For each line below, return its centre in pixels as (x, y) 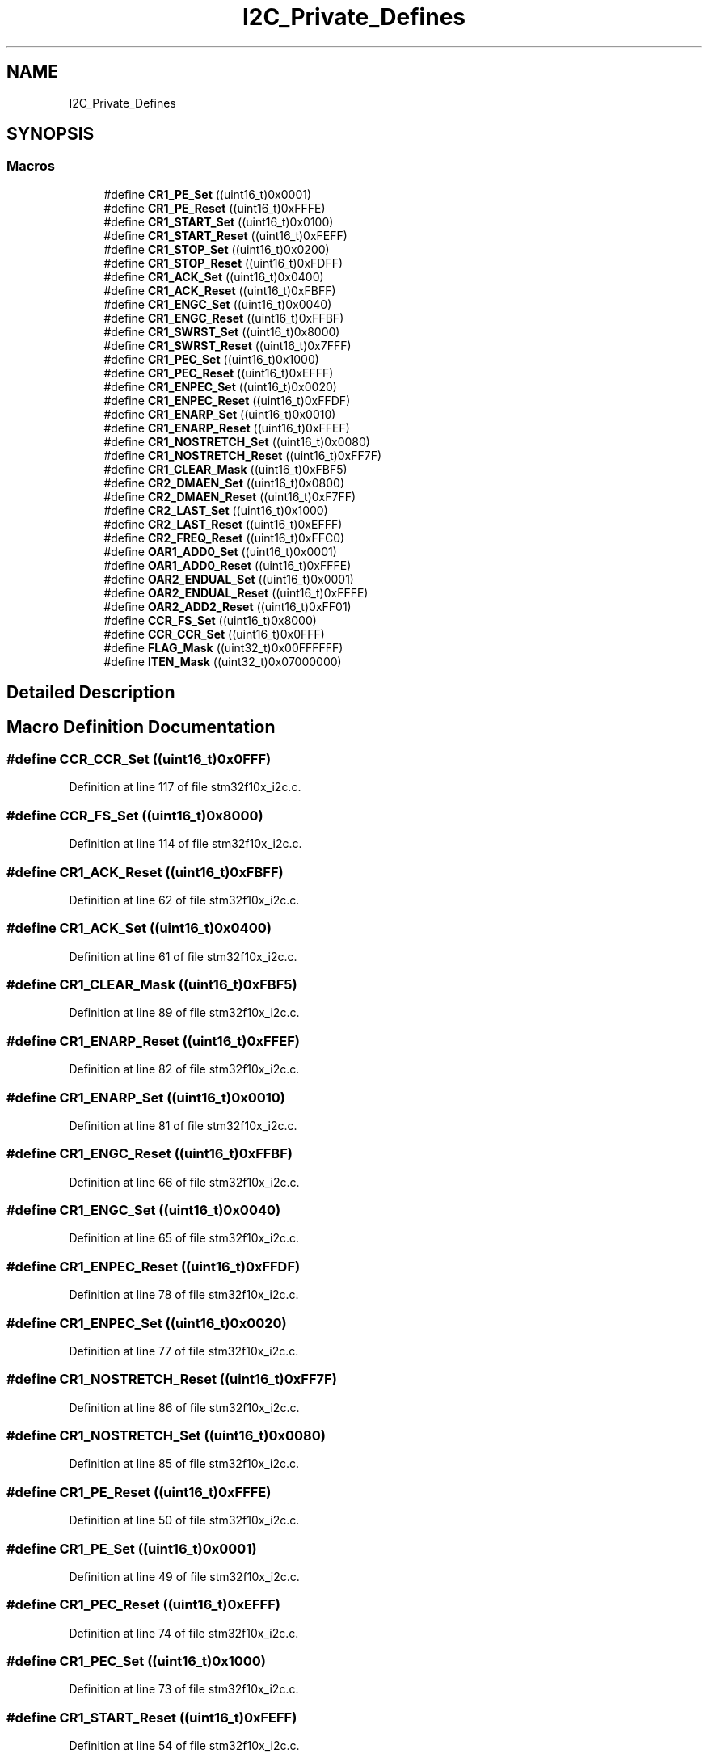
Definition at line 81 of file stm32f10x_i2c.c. (183, 1125)
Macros (31, 166)
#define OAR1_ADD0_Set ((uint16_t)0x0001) (220, 551)
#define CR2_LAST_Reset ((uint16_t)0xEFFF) (223, 524)
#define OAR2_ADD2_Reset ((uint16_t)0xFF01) (228, 606)
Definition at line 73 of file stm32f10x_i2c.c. (184, 1689)
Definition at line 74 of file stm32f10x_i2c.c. (184, 1633)
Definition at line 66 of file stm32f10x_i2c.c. (184, 1182)
